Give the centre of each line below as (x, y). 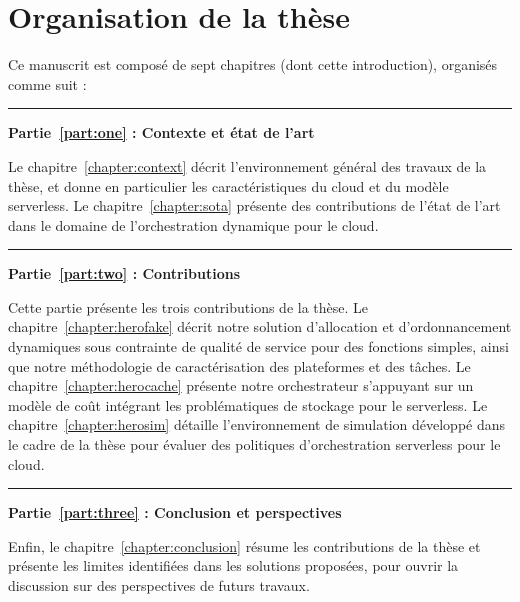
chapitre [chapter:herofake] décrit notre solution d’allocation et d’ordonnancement (260, 326)
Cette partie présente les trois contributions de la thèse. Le (188, 306)
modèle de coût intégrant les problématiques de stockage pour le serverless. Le (248, 404)
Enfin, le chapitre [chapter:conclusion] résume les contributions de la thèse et (244, 545)
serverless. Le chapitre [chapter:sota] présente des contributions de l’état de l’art (254, 205)
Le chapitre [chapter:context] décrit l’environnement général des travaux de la (247, 165)
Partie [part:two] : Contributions (124, 273)
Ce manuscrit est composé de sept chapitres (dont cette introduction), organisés (253, 64)
